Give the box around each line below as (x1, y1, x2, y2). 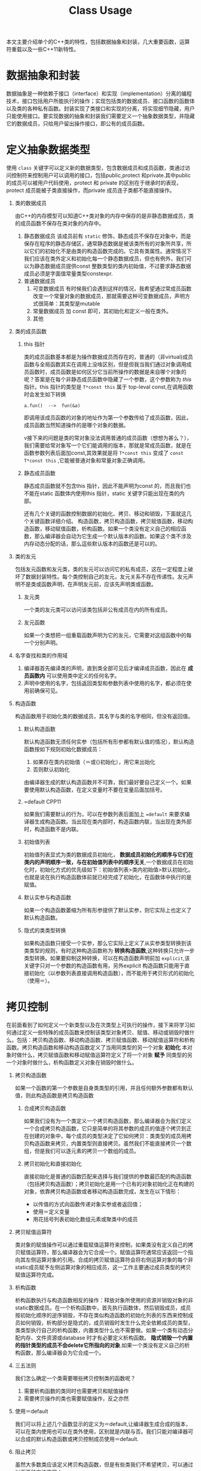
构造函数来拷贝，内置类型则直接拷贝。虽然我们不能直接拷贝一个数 (29, 1140, 192, 1147)
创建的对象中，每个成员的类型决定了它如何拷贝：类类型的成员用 (29, 1133, 187, 1139)
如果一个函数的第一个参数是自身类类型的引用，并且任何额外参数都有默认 (14, 1084, 193, 1091)
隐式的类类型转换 (23, 927, 66, 934)
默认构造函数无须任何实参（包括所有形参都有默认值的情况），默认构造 (23, 738, 194, 745)
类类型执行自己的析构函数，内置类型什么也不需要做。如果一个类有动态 (14, 1327, 188, 1334)
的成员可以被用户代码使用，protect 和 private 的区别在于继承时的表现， (6, 179, 182, 187)
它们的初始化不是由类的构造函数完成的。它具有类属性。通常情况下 (29, 247, 192, 255)
